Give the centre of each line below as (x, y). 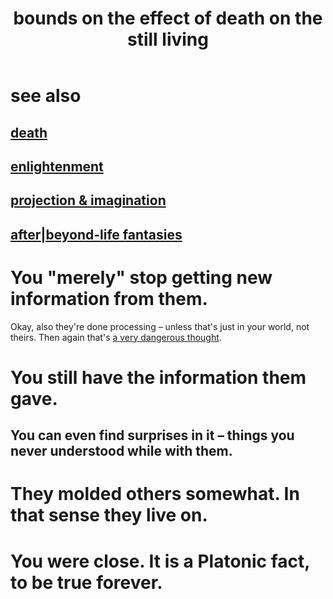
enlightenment (57, 166)
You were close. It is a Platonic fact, (160, 561)
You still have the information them (158, 377)
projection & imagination (88, 200)
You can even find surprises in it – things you (152, 435)
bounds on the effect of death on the (168, 18)
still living (167, 39)
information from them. (109, 298)
